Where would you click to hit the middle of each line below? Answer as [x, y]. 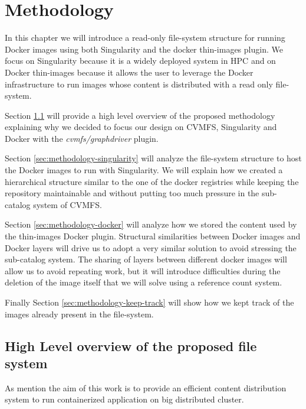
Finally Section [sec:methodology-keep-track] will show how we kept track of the [149, 302]
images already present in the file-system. [79, 314]
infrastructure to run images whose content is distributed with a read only [139, 84]
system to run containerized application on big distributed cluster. [124, 399]
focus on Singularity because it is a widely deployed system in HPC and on [140, 61]
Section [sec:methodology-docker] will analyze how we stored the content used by [151, 224]
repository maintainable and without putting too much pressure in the [132, 193]
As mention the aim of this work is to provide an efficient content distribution [146, 387]
